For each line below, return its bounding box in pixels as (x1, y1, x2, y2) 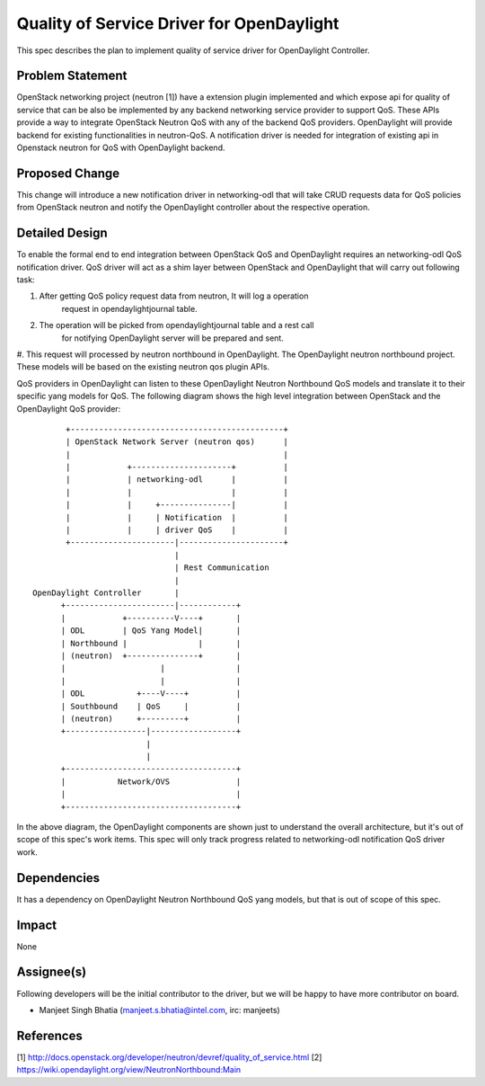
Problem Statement (16, 68, 128, 84)
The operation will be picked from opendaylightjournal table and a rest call (39, 320, 314, 331)
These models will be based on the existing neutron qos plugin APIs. (16, 361, 269, 372)
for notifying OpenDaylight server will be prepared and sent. (61, 333, 285, 343)
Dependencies (16, 870, 101, 886)
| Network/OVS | (60, 776, 242, 787)
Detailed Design (16, 226, 108, 241)
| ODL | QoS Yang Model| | (60, 626, 242, 636)
